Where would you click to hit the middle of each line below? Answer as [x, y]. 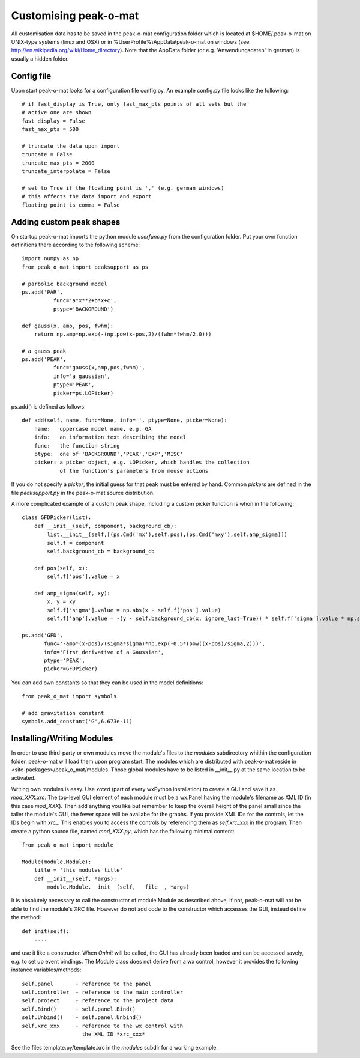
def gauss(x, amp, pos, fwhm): [68, 326]
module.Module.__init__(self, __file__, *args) [118, 887]
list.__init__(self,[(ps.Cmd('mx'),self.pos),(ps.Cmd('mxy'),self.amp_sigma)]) [167, 534]
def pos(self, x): [61, 568]
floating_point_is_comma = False [71, 205]
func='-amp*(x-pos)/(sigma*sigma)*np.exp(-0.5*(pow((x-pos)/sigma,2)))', [155, 644]
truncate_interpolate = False [66, 172]
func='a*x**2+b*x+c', [85, 301]
